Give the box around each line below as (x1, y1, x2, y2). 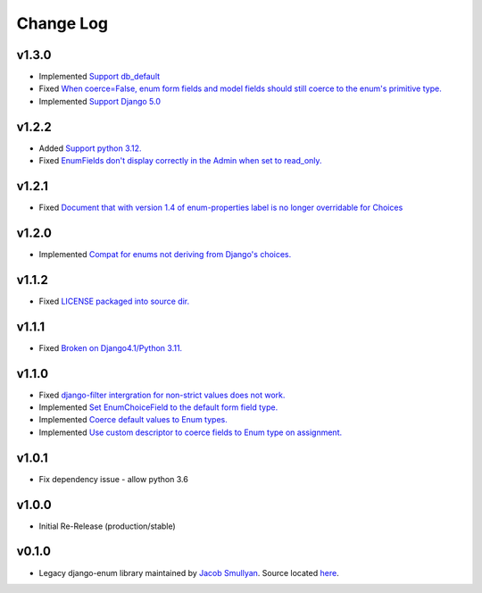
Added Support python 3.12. (38, 143, 142, 154)
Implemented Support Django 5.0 (38, 96, 161, 106)
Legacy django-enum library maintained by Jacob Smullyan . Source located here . (38, 567, 339, 578)
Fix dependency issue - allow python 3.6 (38, 473, 189, 484)
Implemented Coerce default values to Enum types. (38, 414, 228, 425)
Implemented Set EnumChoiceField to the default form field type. (38, 402, 278, 413)
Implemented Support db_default (38, 71, 161, 82)
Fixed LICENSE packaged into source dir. (38, 296, 190, 306)
